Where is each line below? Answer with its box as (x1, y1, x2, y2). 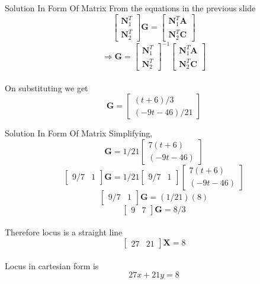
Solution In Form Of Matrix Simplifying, (5, 127, 153, 139)
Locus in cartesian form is (5, 259, 99, 272)
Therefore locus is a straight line (5, 226, 123, 238)
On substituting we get (5, 81, 88, 94)
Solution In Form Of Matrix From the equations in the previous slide (5, 2, 256, 14)
